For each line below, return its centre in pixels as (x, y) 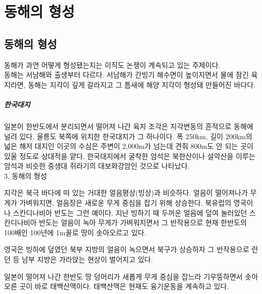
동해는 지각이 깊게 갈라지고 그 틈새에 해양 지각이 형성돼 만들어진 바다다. (142, 84)
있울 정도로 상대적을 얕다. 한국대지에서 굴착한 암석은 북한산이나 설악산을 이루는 (130, 156)
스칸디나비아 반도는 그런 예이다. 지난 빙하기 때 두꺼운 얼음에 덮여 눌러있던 (130, 212)
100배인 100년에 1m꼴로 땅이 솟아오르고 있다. (75, 232)
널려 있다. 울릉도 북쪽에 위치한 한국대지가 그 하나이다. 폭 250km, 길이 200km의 (128, 136)
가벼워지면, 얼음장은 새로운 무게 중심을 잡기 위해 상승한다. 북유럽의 (125, 203)
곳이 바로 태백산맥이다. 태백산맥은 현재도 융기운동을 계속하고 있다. (124, 286)
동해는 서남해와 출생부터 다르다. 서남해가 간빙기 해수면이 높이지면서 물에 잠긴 (126, 75)
